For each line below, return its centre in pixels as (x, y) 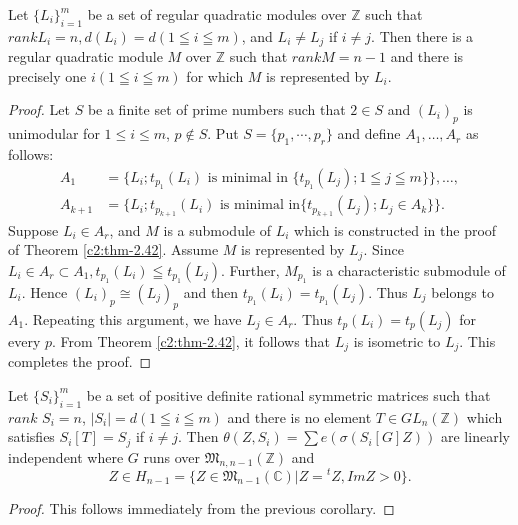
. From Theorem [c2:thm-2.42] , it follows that (191, 340)
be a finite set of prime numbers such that (216, 109)
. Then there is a (422, 35)
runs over (172, 456)
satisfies (31, 436)
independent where (66, 456)
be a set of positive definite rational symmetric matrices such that (288, 394)
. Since (383, 249)
